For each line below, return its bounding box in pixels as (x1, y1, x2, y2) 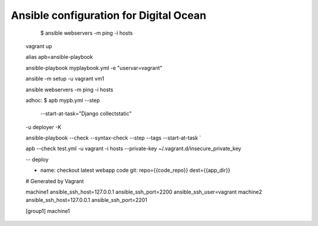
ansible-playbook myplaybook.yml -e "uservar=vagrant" (25, 64, 163, 71)
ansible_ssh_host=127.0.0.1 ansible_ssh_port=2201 (25, 197, 147, 204)
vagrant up (25, 42, 52, 49)
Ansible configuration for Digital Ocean (11, 9, 207, 22)
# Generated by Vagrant (25, 177, 84, 185)
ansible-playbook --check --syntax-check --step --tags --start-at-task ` (25, 134, 201, 141)
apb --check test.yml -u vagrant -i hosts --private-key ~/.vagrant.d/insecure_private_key (25, 145, 241, 152)
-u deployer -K (25, 124, 62, 131)
